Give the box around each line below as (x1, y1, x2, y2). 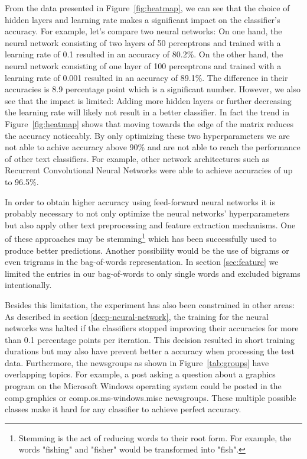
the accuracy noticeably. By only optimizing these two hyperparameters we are (5, 129, 290, 141)
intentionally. (5, 279, 52, 291)
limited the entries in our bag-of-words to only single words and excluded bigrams (5, 267, 301, 279)
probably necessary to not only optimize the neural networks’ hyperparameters (5, 207, 290, 219)
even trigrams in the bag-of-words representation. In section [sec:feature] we (5, 256, 279, 268)
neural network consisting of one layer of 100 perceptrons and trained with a (5, 59, 282, 72)
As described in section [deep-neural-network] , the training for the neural (5, 310, 269, 322)
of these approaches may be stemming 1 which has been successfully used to (5, 231, 277, 244)
